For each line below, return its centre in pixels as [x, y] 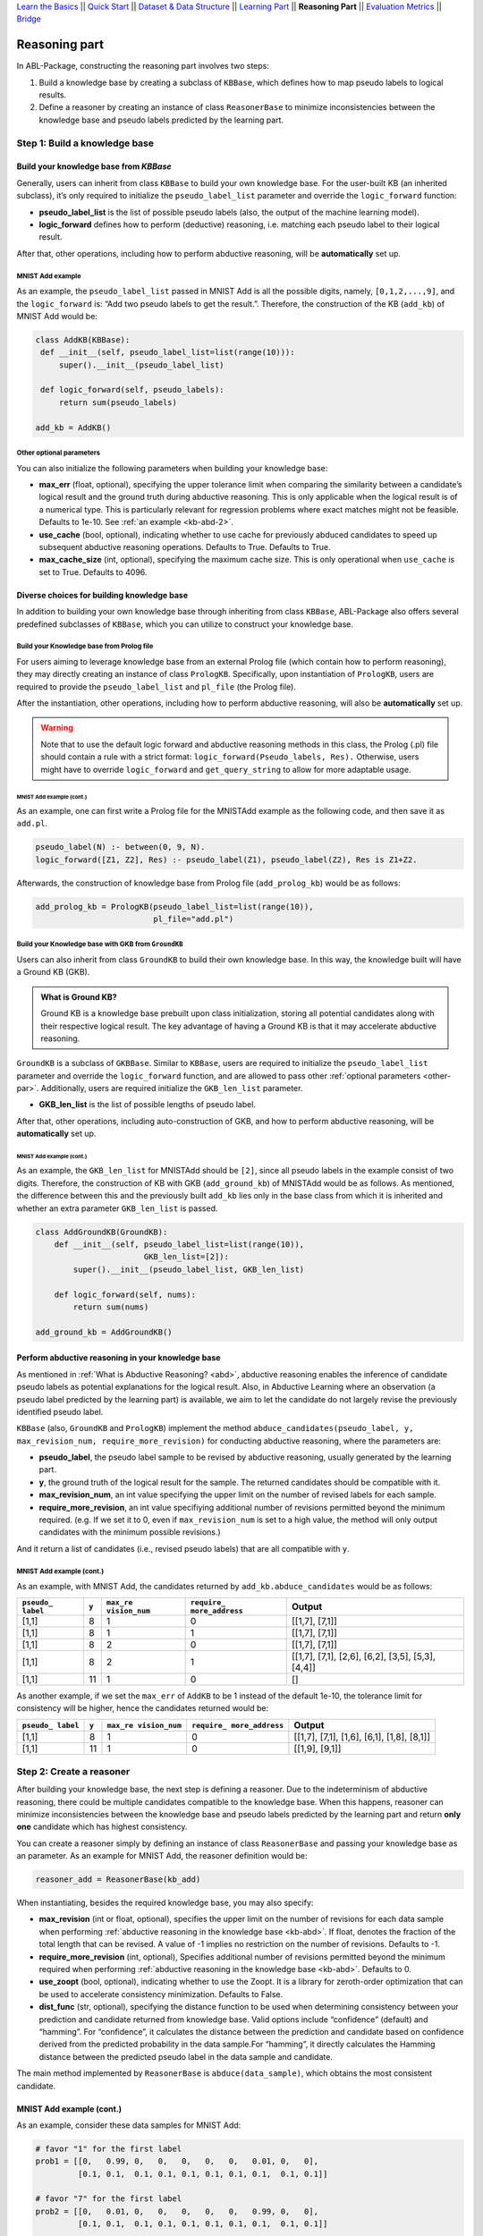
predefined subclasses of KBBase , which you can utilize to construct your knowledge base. [185, 624]
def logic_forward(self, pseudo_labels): [132, 390]
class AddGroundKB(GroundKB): [102, 1232]
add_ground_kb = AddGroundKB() [104, 1332]
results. [53, 95]
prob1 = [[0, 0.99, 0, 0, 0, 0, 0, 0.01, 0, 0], [177, 2161]
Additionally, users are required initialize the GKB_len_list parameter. [172, 1088]
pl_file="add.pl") [194, 919]
